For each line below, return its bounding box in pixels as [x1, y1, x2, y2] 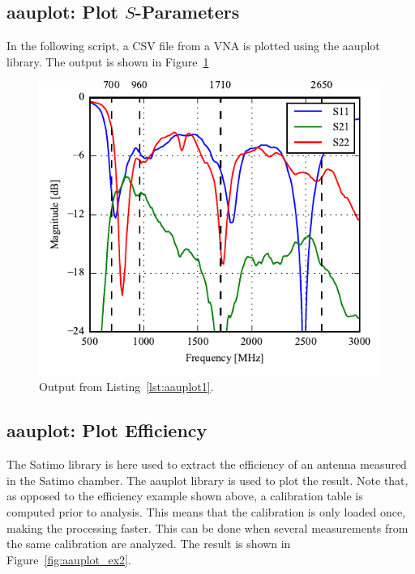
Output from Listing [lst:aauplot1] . [39, 378, 214, 395]
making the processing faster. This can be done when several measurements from [6, 519, 409, 536]
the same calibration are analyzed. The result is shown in [6, 535, 291, 552]
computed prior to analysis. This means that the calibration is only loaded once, [6, 503, 406, 520]
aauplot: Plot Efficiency [6, 418, 207, 443]
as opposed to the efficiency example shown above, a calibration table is [6, 487, 363, 504]
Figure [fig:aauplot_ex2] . [6, 551, 131, 568]
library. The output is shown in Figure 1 [6, 53, 209, 70]
